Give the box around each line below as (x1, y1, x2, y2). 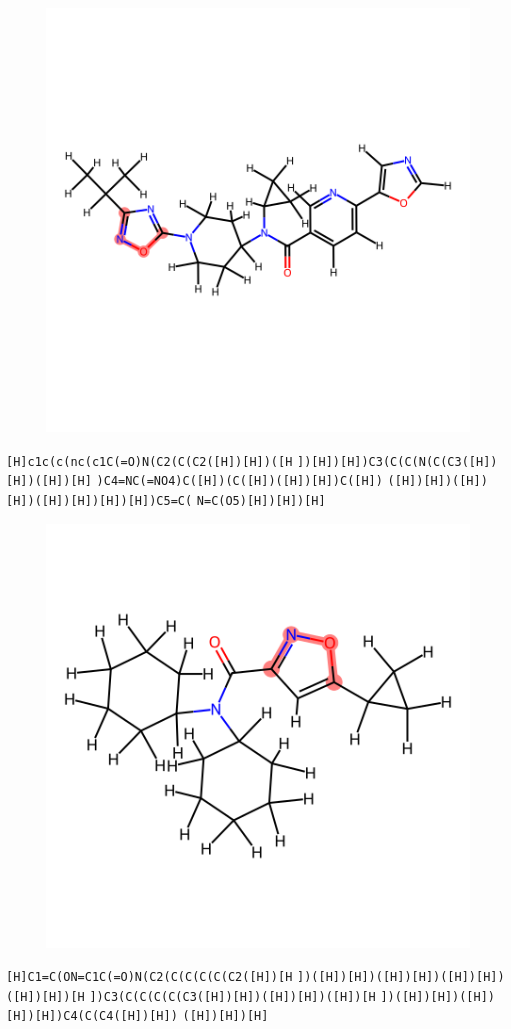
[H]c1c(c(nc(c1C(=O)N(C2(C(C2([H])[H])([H (6, 454, 293, 469)
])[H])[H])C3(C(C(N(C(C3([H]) (297, 454, 498, 469)
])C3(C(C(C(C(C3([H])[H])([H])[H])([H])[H (89, 989, 376, 1004)
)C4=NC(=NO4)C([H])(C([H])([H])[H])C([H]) (96, 474, 383, 489)
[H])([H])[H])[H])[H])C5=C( (6, 493, 193, 508)
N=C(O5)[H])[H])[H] (196, 493, 326, 508)
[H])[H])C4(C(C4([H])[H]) (6, 1009, 178, 1024)
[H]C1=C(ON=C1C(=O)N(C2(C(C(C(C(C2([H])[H (6, 970, 293, 985)
